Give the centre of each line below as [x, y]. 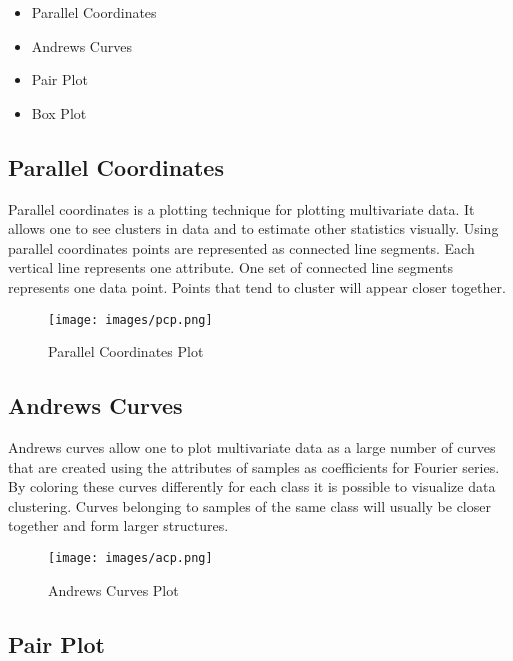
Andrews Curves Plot [113, 589]
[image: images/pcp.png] [130, 319]
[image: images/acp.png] [130, 557]
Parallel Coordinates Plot [126, 351]
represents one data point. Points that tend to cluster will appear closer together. [257, 286]
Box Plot [59, 112]
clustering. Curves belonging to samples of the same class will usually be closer [249, 505]
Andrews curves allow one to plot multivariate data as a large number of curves [252, 447]
